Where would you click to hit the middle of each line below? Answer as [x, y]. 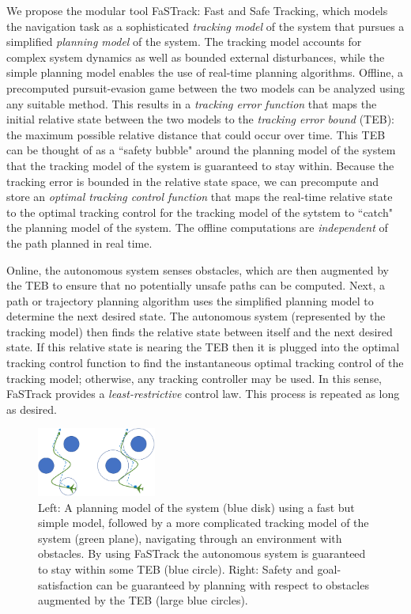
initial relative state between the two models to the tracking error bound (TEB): [201, 119]
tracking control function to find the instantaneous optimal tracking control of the [205, 363]
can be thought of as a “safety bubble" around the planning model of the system [201, 150]
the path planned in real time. [79, 243]
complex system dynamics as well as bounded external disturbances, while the [196, 57]
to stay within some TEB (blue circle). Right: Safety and [176, 569]
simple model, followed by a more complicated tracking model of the [204, 523]
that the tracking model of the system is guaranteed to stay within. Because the [200, 165]
